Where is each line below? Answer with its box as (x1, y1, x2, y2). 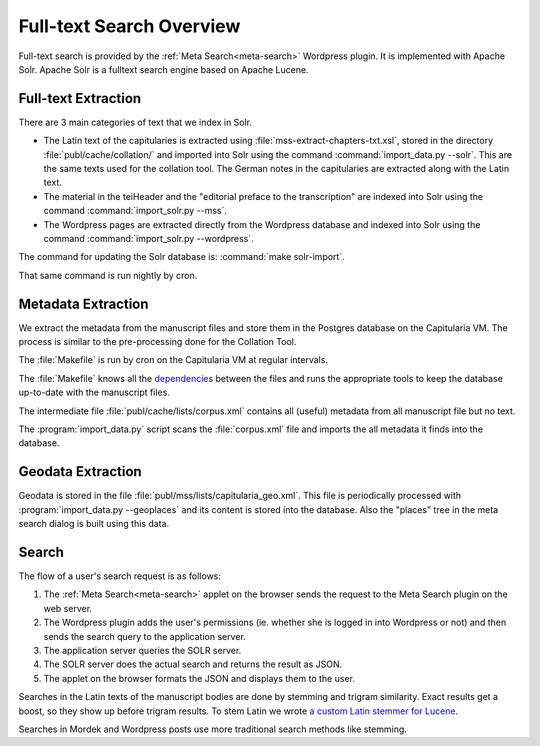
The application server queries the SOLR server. (43, 644, 242, 656)
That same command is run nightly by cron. (18, 269, 198, 281)
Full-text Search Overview (18, 15, 241, 37)
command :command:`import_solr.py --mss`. (43, 205, 228, 217)
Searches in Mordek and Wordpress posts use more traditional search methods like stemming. (18, 723, 407, 735)
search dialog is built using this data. (18, 518, 170, 530)
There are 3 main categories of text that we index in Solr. (18, 116, 253, 128)
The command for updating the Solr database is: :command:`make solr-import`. (18, 251, 345, 263)
